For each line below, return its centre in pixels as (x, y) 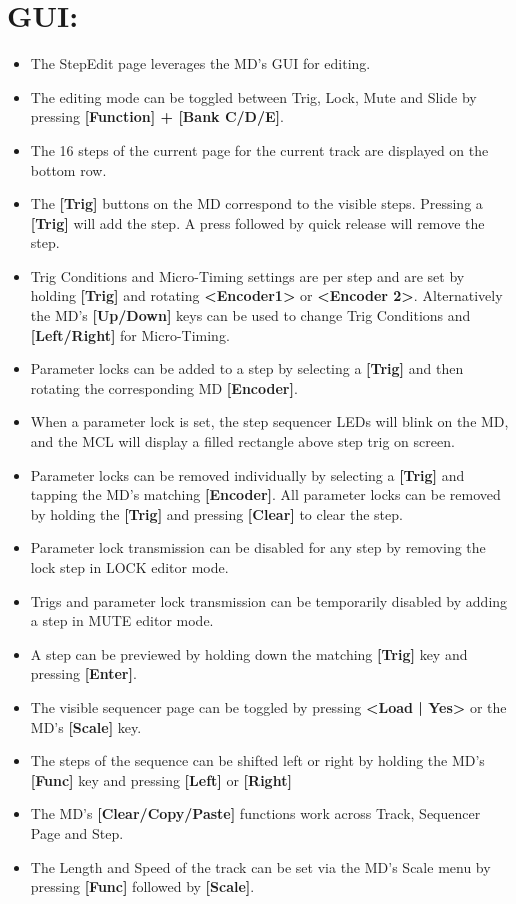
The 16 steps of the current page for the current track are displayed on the (259, 149)
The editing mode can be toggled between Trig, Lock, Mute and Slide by (253, 96)
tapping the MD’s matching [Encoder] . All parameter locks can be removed (265, 494)
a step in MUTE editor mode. (122, 620)
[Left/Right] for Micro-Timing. (130, 334)
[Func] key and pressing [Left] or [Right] (161, 779)
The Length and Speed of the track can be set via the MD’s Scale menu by (260, 866)
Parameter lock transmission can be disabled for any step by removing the (258, 547)
